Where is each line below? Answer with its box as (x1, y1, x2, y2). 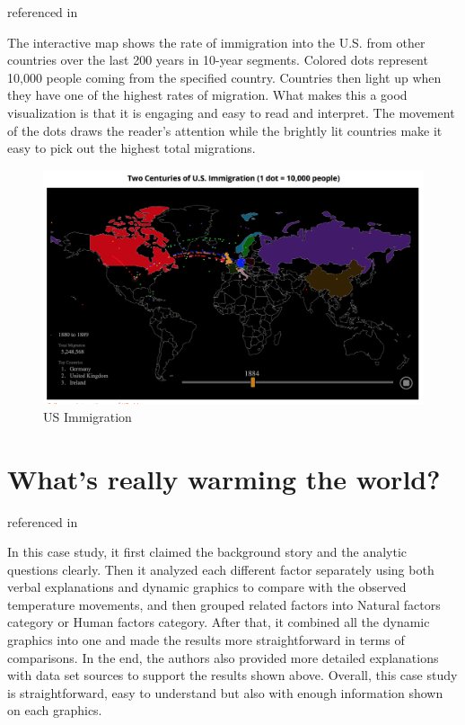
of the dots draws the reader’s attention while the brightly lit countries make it (7, 121, 443, 139)
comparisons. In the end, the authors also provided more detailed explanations (7, 648, 439, 667)
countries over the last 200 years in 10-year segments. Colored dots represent (7, 50, 428, 69)
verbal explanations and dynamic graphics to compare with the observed (7, 577, 407, 596)
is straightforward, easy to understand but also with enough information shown (7, 683, 443, 702)
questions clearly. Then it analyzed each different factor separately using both (7, 559, 434, 578)
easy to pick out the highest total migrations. (7, 139, 256, 157)
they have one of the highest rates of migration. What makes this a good (7, 85, 408, 104)
